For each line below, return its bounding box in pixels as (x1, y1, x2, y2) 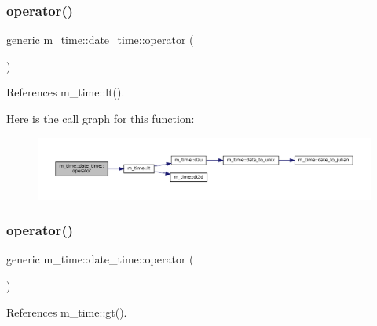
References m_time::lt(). (6, 84, 125, 100)
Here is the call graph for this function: (6, 110, 195, 126)
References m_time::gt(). (6, 303, 127, 320)
